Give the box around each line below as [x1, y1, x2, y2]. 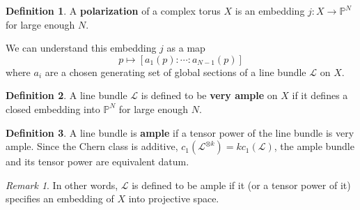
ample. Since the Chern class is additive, [6, 139, 178, 153]
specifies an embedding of [6, 191, 114, 206]
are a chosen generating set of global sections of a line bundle [45, 64, 306, 79]
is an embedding [235, 3, 305, 17]
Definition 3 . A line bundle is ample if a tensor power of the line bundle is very [6, 125, 354, 140]
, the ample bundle [274, 139, 354, 153]
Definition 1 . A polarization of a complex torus [6, 3, 221, 17]
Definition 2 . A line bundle [6, 88, 127, 103]
